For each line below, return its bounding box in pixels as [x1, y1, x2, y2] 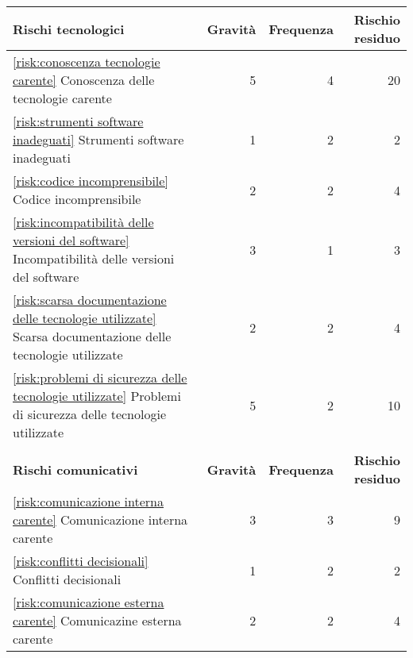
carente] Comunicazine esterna [13, 611, 182, 629]
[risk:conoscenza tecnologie [13, 52, 160, 71]
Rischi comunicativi [13, 460, 138, 479]
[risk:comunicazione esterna [13, 593, 164, 611]
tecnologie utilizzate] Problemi [13, 387, 181, 405]
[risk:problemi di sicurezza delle [13, 368, 187, 387]
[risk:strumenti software [13, 112, 144, 130]
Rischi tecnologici [13, 19, 125, 38]
